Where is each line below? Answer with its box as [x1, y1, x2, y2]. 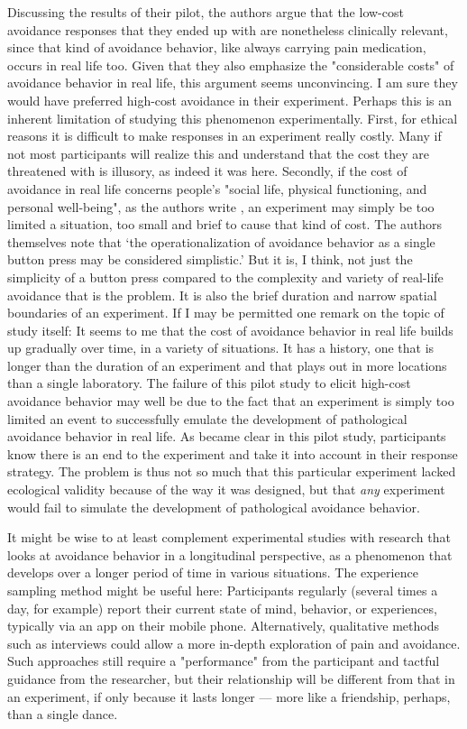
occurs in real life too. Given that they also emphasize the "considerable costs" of [7, 55, 454, 74]
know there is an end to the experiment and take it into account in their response [7, 444, 458, 463]
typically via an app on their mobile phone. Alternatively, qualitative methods [7, 616, 439, 635]
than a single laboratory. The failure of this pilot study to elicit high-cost [7, 374, 411, 392]
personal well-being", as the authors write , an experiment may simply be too [7, 197, 435, 216]
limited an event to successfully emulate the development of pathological [7, 409, 407, 428]
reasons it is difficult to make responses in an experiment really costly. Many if [7, 126, 442, 145]
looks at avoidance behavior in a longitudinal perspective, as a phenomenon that [7, 545, 453, 564]
